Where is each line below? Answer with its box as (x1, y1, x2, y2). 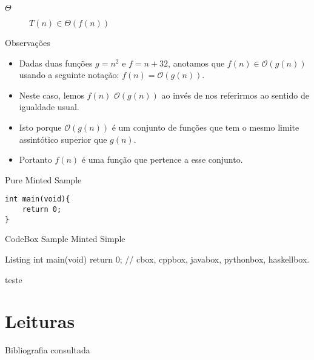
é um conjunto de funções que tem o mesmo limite (112, 120, 299, 133)
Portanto (19, 153, 52, 166)
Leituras (5, 309, 75, 333)
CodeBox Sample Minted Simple (5, 232, 125, 245)
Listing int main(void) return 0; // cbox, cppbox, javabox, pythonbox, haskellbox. (5, 252, 310, 265)
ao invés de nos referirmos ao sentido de (161, 88, 309, 101)
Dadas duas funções (19, 56, 93, 69)
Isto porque (19, 120, 62, 133)
